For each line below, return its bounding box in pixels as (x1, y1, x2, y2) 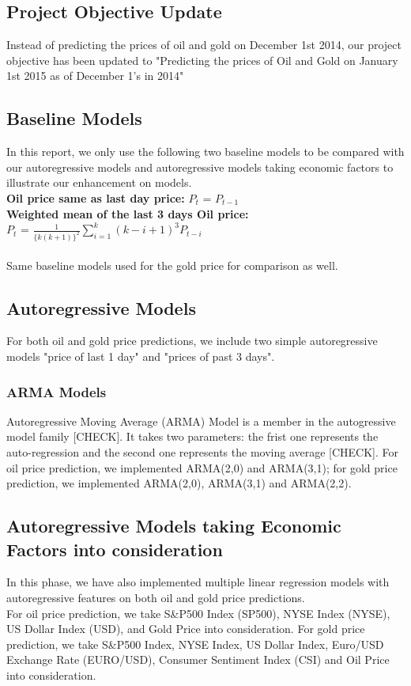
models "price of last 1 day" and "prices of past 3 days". (6, 348, 275, 365)
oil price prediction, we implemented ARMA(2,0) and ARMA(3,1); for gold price (6, 459, 398, 476)
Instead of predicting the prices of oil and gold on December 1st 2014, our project (6, 36, 402, 53)
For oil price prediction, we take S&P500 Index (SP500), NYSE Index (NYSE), (6, 605, 390, 621)
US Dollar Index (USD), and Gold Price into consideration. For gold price (6, 620, 365, 637)
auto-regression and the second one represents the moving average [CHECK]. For (6, 444, 399, 460)
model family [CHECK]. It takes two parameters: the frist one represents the (6, 428, 379, 445)
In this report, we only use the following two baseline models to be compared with (6, 143, 405, 160)
